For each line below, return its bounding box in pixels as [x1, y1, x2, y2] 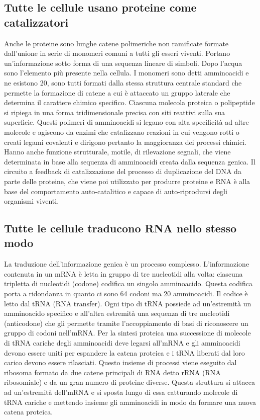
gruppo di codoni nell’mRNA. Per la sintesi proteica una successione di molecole [4, 327, 251, 338]
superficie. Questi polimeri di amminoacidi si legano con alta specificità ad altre [4, 117, 249, 127]
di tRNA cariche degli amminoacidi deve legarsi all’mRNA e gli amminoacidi [4, 338, 240, 348]
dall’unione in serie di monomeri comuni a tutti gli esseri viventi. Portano [4, 48, 230, 58]
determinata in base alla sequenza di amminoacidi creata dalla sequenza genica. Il [4, 156, 255, 166]
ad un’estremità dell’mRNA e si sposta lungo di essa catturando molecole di [4, 387, 238, 397]
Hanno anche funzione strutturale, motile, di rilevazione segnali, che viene [4, 146, 231, 157]
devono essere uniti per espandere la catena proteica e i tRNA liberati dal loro [4, 347, 245, 358]
